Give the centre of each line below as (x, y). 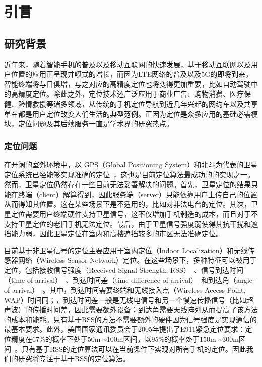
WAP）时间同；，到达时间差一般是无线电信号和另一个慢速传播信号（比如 (125, 299)
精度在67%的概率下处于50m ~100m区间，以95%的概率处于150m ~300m (125, 339)
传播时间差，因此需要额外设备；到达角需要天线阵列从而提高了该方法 (145, 309)
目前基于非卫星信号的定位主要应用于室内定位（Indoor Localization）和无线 (126, 250)
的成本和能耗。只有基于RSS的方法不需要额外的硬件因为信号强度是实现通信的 (130, 319)
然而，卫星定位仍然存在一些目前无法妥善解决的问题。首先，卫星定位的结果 (127, 184)
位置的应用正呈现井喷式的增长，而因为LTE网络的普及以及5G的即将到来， (132, 74)
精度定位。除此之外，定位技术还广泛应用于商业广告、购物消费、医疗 (131, 94)
